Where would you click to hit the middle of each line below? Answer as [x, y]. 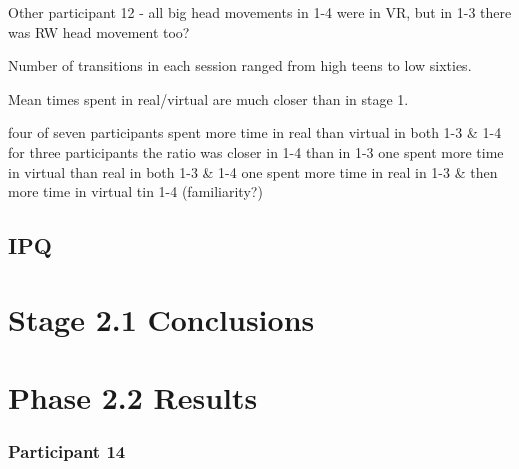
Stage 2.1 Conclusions [161, 318]
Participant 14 [67, 451]
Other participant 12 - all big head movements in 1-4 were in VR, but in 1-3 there [260, 12]
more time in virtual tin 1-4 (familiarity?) [135, 191]
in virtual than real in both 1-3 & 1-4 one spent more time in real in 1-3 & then [253, 171]
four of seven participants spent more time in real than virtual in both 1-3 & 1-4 [255, 132]
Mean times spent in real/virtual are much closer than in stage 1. [208, 98]
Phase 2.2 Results [133, 397]
